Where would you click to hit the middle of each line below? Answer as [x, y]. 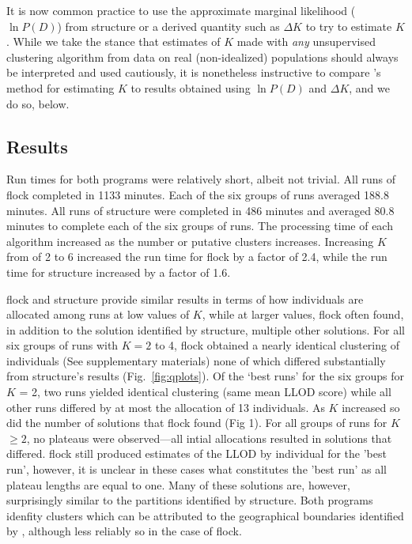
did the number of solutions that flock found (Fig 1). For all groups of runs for [197, 423]
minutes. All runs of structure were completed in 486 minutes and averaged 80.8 [200, 210]
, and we [369, 87]
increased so [371, 407]
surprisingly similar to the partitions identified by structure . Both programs [190, 500]
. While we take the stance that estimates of [113, 42]
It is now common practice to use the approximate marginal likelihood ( [181, 10]
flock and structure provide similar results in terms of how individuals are [185, 298]
